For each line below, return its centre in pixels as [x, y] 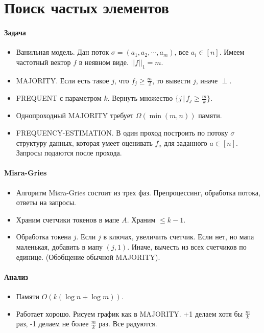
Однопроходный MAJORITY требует [75, 115]
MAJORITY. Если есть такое [63, 80]
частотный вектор [43, 62]
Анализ [16, 276]
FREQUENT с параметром [59, 98]
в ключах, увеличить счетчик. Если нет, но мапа [179, 237]
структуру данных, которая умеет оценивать [84, 142]
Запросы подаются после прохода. [69, 153]
